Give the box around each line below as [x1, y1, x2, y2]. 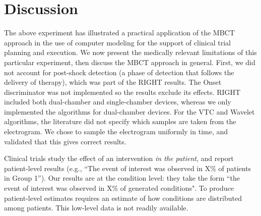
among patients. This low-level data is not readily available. [4, 202, 188, 213]
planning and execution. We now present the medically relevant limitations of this [4, 47, 257, 58]
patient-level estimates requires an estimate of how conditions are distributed [4, 192, 242, 203]
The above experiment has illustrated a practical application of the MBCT [4, 27, 235, 38]
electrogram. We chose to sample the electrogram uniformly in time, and [4, 126, 228, 137]
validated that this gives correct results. [4, 136, 126, 146]
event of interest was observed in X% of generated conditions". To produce [4, 183, 234, 193]
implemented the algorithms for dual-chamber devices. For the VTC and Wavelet [4, 106, 255, 117]
